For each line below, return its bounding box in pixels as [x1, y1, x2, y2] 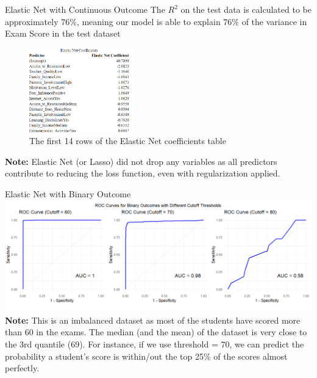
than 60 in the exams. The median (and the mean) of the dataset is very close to [5, 325, 307, 338]
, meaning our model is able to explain [76, 15, 221, 27]
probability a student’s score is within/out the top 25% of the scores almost [5, 349, 288, 362]
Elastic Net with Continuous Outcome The [5, 3, 165, 15]
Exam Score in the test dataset [5, 27, 121, 40]
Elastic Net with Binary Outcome [5, 187, 131, 200]
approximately [5, 15, 59, 27]
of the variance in [241, 15, 307, 27]
